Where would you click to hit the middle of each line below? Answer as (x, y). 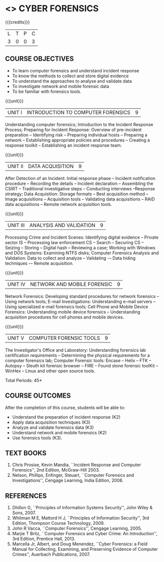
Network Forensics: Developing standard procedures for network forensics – (82, 296)
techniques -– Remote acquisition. (39, 263)
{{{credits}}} (18, 22)
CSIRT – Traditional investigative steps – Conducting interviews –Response (80, 188)
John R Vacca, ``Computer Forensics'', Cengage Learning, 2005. (77, 528)
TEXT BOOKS (26, 453)
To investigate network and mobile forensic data (61, 86)
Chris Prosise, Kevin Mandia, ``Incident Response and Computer (77, 465)
